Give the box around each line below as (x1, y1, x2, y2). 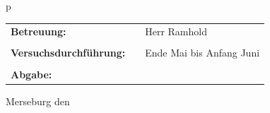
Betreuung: (11, 24, 66, 39)
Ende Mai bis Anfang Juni (145, 45, 260, 60)
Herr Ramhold (145, 24, 207, 39)
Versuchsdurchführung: (11, 45, 126, 60)
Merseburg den (6, 93, 70, 108)
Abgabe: (11, 66, 52, 81)
